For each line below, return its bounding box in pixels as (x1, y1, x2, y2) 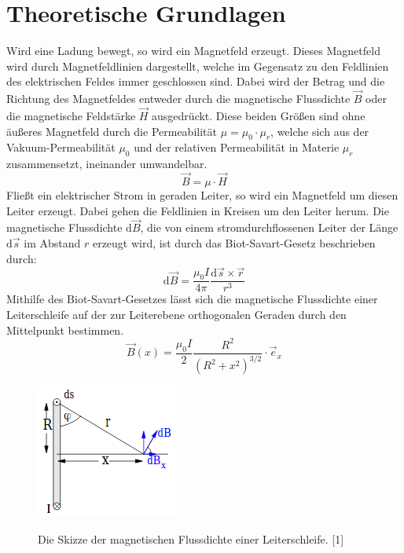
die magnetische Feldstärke (6, 107, 136, 123)
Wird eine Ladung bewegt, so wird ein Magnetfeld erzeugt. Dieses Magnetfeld (6, 42, 380, 59)
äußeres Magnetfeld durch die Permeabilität (6, 123, 217, 139)
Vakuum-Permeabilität (6, 139, 116, 156)
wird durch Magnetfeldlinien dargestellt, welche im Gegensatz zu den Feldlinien (6, 57, 389, 74)
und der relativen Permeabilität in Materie (134, 139, 340, 156)
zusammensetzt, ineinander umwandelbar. (6, 156, 208, 172)
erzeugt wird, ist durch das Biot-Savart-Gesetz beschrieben (92, 234, 376, 251)
